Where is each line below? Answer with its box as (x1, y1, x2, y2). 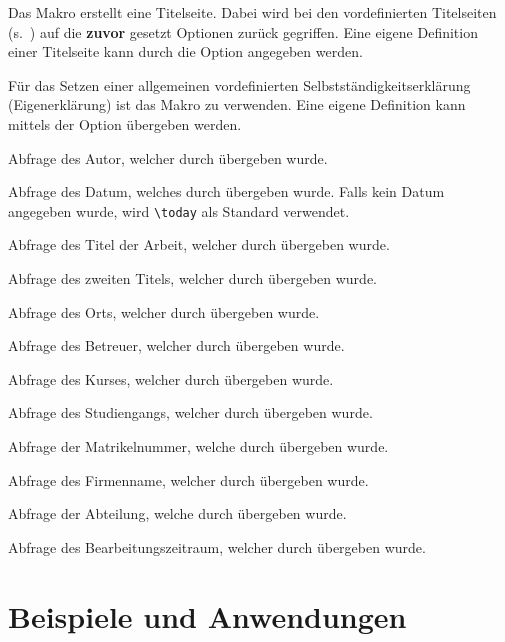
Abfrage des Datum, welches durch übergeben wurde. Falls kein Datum (8, 181, 445, 202)
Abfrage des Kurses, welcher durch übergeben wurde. (8, 368, 334, 389)
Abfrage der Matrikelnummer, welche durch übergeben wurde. (8, 435, 389, 456)
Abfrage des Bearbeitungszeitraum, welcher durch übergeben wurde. (8, 536, 426, 557)
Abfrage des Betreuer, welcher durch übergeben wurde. (8, 335, 345, 356)
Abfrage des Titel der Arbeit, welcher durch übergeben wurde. (8, 234, 390, 255)
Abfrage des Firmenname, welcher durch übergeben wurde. (8, 469, 369, 490)
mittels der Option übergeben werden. (8, 113, 242, 134)
